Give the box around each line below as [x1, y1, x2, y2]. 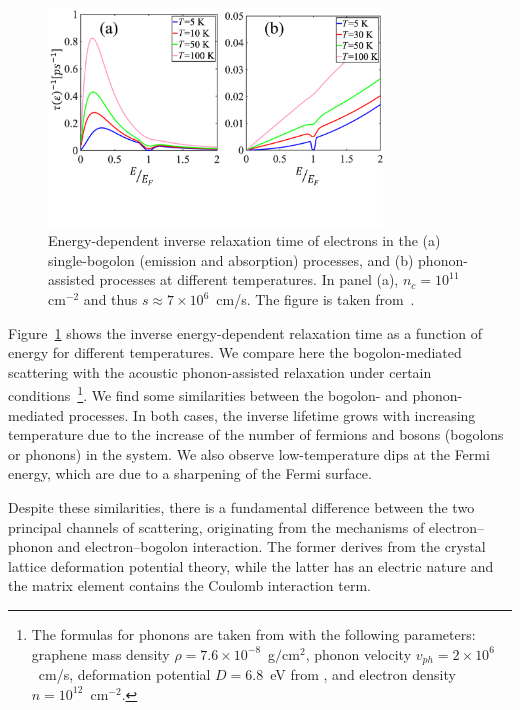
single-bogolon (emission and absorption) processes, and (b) [48, 249, 414, 270]
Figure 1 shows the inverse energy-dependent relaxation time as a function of [8, 322, 482, 343]
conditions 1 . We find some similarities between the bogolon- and [8, 382, 408, 406]
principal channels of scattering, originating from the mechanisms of [8, 516, 425, 537]
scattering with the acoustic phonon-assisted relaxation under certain [8, 361, 432, 382]
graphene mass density [31, 643, 170, 664]
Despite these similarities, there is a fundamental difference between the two [8, 497, 475, 518]
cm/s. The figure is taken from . [216, 289, 415, 310]
